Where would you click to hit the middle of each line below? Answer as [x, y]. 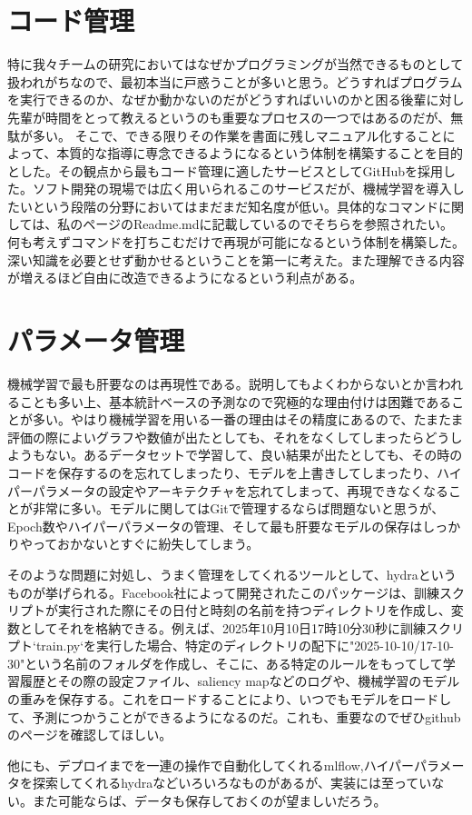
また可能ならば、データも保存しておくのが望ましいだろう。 [209, 801]
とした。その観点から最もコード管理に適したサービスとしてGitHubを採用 [225, 170]
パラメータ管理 [96, 340]
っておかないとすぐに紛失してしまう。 [146, 544]
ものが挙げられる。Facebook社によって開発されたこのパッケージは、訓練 [223, 592]
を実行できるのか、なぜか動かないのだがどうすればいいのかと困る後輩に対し [236, 99]
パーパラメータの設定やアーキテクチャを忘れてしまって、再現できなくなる [228, 490]
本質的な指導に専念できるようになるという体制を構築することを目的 [260, 153]
